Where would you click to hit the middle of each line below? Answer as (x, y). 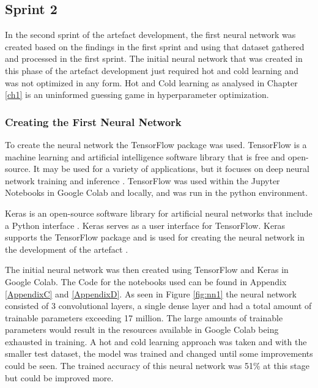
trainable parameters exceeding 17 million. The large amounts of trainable (144, 317)
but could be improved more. (59, 377)
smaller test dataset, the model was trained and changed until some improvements (159, 353)
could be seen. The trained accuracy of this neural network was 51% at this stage (157, 366)
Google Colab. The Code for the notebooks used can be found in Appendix (146, 281)
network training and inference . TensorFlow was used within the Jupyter (142, 180)
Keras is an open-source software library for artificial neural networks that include (159, 213)
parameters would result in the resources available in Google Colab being (142, 330)
